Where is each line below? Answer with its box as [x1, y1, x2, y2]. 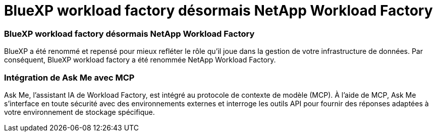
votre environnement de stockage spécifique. [4, 107, 155, 116]
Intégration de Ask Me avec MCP [4, 72, 135, 83]
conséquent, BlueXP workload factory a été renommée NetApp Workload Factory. [4, 55, 276, 64]
